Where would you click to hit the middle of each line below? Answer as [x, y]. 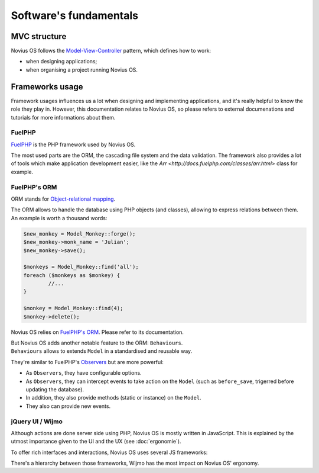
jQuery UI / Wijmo [37, 421]
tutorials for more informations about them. [63, 117]
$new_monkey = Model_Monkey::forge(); [79, 234]
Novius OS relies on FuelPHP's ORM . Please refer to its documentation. [97, 332]
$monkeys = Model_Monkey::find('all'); [81, 267]
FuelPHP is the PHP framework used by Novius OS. [73, 144]
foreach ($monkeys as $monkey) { [72, 275]
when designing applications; [61, 62]
